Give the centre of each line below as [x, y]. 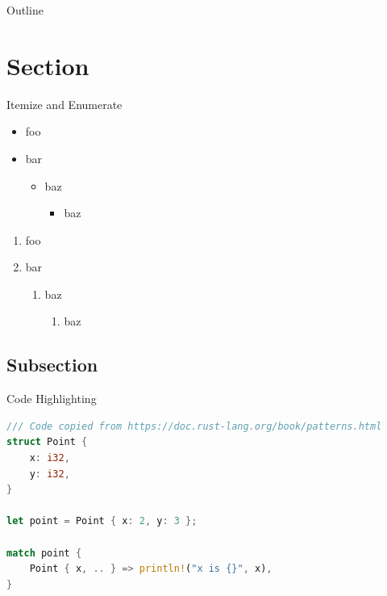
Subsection [52, 365]
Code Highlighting [52, 399]
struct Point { [47, 442]
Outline [25, 10]
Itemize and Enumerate [64, 104]
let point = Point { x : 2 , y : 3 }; [102, 521]
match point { [44, 553]
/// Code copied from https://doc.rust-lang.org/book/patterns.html [194, 426]
